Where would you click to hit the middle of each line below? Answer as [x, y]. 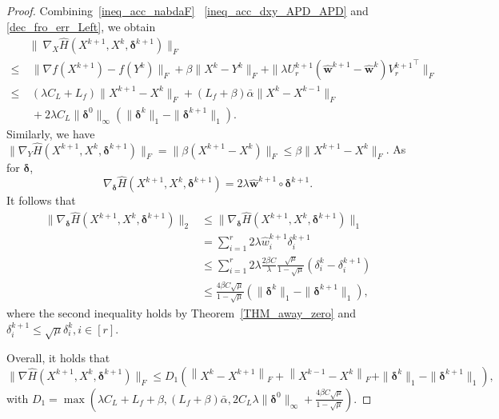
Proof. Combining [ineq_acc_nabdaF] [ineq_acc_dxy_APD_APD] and [188, 10]
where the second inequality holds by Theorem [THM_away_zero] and [181, 312]
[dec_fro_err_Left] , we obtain [81, 26]
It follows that [41, 200]
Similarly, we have [51, 133]
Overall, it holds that [58, 358]
